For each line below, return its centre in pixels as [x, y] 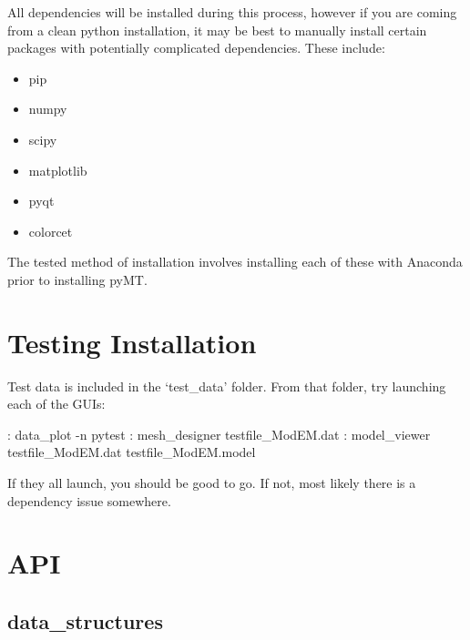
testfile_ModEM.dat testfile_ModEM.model [132, 452]
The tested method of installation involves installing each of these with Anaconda [235, 262]
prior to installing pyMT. [77, 279]
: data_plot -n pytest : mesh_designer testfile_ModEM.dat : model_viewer [219, 434]
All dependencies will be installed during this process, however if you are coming [232, 12]
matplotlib [58, 170]
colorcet [51, 231]
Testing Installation [132, 342]
